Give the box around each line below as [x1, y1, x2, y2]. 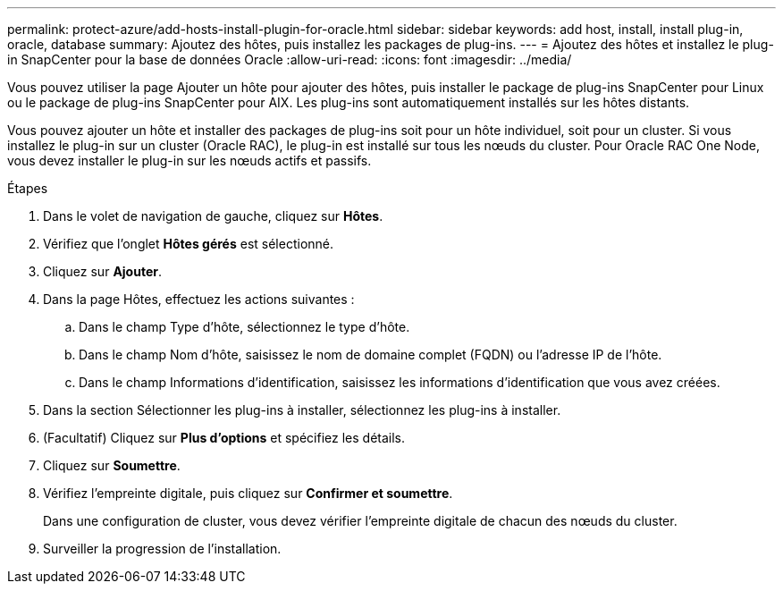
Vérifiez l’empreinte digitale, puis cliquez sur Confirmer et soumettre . [43, 485, 453, 501]
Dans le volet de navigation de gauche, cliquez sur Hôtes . [43, 208, 383, 224]
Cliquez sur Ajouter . [43, 264, 163, 279]
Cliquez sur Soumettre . [43, 458, 181, 473]
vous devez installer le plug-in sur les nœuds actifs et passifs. [7, 153, 372, 168]
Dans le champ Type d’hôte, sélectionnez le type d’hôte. [79, 319, 410, 334]
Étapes [7, 181, 48, 196]
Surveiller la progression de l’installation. [43, 541, 282, 556]
